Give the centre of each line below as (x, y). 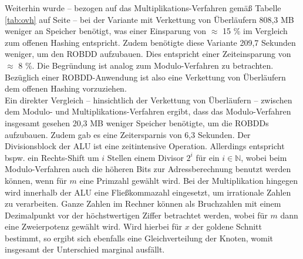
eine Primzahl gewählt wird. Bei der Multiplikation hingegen (189, 180)
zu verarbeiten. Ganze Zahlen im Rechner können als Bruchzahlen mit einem (143, 203)
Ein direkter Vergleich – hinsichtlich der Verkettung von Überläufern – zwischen (149, 100)
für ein (208, 157)
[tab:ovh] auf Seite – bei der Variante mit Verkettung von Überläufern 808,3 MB (149, 19)
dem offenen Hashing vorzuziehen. (66, 88)
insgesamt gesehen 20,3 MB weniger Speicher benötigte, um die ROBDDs (137, 122)
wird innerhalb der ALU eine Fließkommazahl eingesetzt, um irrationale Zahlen (148, 192)
